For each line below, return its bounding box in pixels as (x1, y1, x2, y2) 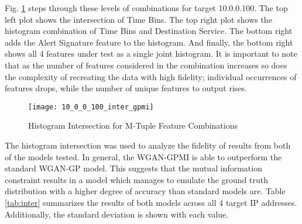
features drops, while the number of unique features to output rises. (5, 82, 247, 94)
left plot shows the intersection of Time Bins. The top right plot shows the (5, 13, 272, 25)
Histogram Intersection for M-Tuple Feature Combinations (28, 119, 238, 132)
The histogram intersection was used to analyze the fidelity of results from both (5, 139, 291, 151)
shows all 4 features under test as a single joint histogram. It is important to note (5, 47, 297, 60)
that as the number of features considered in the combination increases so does (5, 58, 287, 71)
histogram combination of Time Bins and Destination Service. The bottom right (5, 25, 293, 37)
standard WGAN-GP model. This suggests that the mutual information (5, 162, 262, 174)
